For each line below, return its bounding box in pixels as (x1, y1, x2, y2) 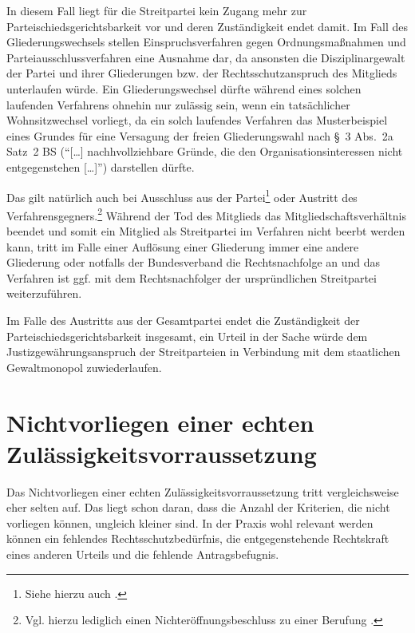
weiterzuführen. (6, 285, 82, 302)
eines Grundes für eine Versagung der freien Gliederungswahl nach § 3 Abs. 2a (6, 127, 393, 144)
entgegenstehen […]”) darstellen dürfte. (6, 158, 195, 175)
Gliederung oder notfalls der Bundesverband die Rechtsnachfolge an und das (6, 254, 381, 271)
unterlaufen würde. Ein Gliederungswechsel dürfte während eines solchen (6, 80, 362, 97)
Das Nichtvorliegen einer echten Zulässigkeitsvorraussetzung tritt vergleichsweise (6, 483, 399, 500)
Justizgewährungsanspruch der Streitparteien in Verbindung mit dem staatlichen (6, 343, 401, 360)
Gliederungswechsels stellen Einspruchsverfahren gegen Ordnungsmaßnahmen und (6, 34, 406, 50)
